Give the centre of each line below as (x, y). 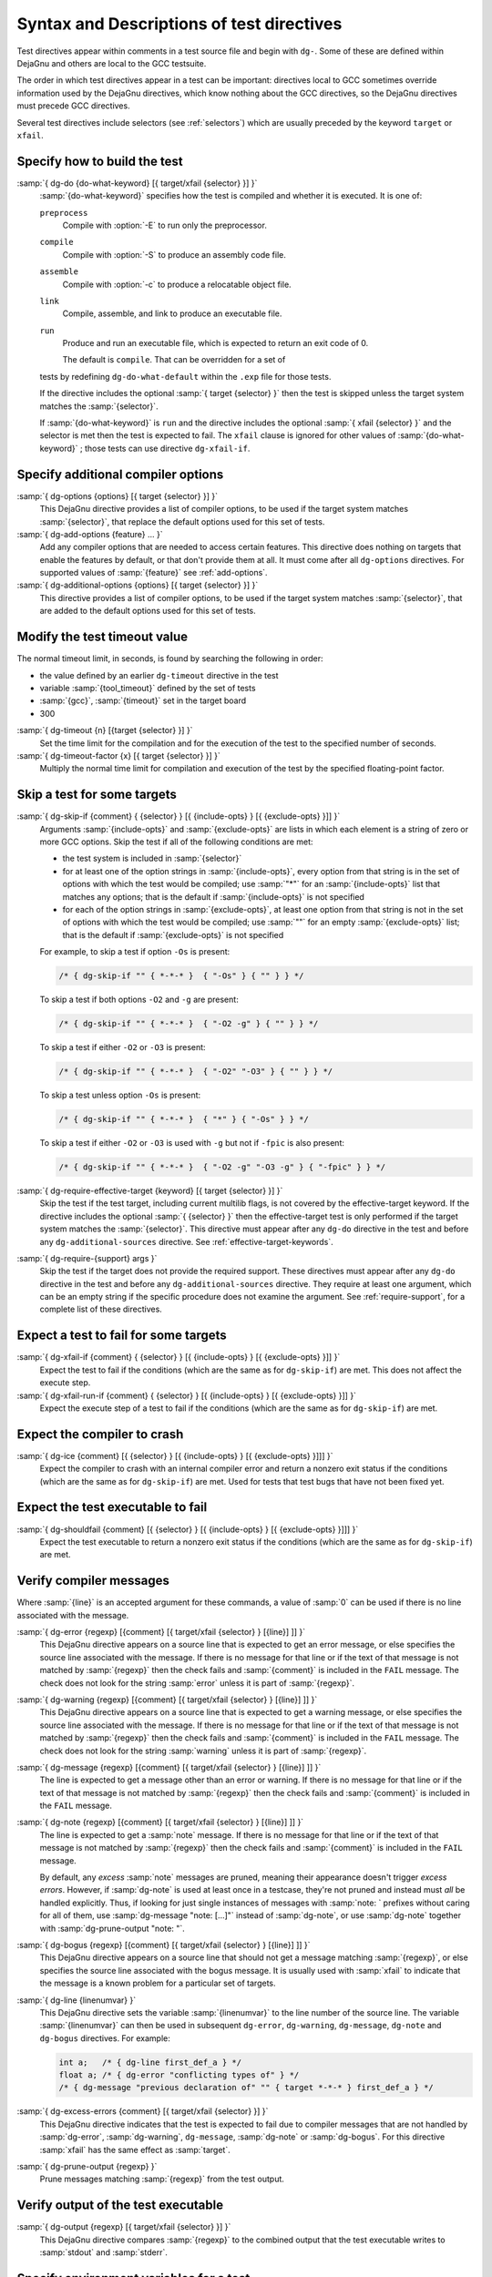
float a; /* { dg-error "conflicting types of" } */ (179, 2075)
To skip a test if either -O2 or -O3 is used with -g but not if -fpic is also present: (192, 1142)
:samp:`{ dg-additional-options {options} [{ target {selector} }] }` (138, 585)
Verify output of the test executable (120, 2206)
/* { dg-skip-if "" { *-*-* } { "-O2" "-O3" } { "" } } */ (196, 1072)
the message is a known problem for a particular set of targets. (158, 1983)
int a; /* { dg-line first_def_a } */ (150, 2062)
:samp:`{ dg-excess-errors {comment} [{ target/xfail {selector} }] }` (143, 2111)
